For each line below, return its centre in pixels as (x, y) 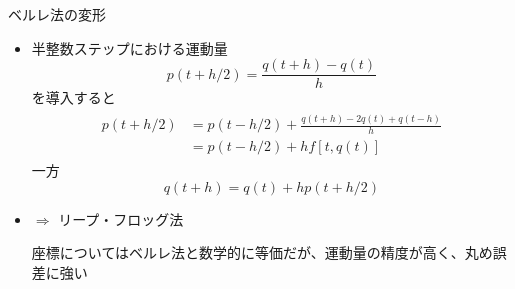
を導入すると (73, 97)
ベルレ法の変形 (57, 14)
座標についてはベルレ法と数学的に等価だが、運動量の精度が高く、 (248, 252)
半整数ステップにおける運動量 (129, 47)
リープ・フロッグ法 (121, 218)
